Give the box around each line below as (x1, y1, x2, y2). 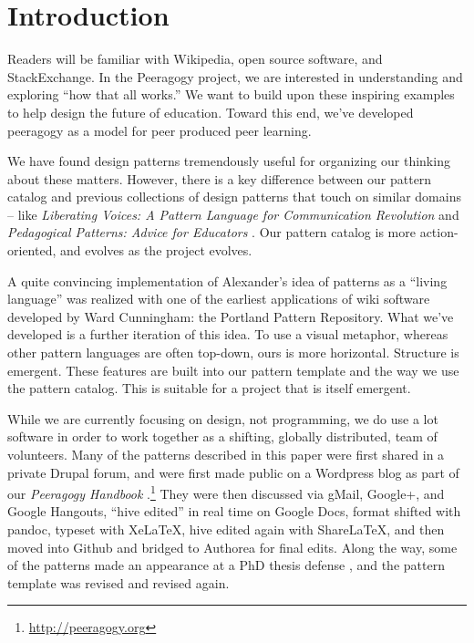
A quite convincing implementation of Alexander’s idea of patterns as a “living (7, 271, 448, 290)
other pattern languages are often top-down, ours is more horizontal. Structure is (7, 343, 459, 362)
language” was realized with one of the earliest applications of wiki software (7, 289, 430, 308)
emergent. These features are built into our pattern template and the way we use (7, 360, 459, 379)
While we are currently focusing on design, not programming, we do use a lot (7, 409, 438, 428)
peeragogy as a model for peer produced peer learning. (7, 120, 312, 140)
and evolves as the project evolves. (59, 241, 252, 260)
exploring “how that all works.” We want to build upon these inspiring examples (7, 85, 455, 104)
